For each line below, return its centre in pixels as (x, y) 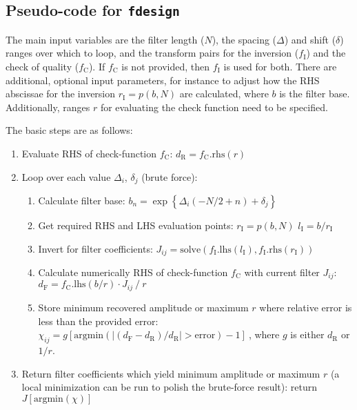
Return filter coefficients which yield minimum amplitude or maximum (171, 373)
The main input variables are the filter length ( (105, 39)
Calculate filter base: (82, 200)
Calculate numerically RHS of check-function (133, 272)
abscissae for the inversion (61, 94)
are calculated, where (224, 94)
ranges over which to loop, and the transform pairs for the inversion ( (152, 53)
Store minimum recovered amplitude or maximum (143, 307)
